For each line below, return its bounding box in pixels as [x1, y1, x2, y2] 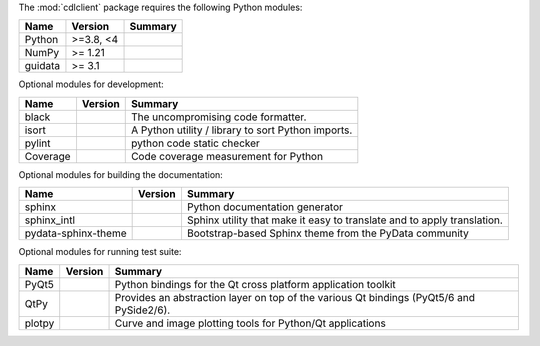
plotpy [24, 316, 55, 330]
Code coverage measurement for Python [130, 149, 324, 163]
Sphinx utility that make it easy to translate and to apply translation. [186, 213, 504, 227]
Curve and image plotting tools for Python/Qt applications [114, 316, 387, 330]
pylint [24, 136, 51, 150]
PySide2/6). [114, 303, 171, 317]
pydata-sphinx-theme [24, 226, 127, 240]
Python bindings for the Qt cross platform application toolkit [114, 277, 397, 291]
